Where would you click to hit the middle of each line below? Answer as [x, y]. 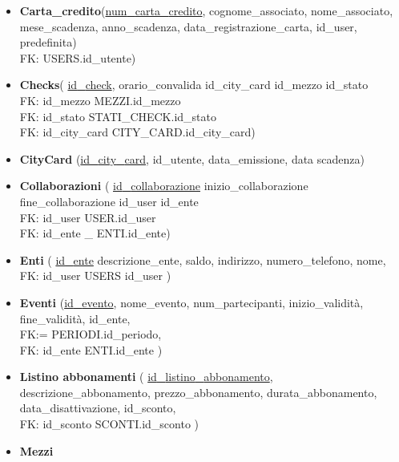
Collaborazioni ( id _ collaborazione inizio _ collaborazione [164, 186]
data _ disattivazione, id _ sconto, [98, 408]
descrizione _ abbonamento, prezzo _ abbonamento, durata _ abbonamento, [198, 392]
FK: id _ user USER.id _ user [88, 217]
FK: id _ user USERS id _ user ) [95, 276]
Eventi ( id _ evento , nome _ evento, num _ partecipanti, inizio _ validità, [191, 302]
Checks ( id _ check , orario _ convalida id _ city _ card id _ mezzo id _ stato [194, 85]
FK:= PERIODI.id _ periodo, [91, 334]
